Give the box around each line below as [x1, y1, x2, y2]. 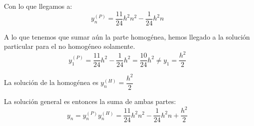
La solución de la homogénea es [4, 77, 99, 87]
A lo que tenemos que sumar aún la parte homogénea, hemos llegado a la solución [4, 31, 250, 42]
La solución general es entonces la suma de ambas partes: [4, 96, 176, 106]
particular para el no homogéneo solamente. [4, 41, 135, 51]
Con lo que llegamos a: [4, 1, 72, 11]
